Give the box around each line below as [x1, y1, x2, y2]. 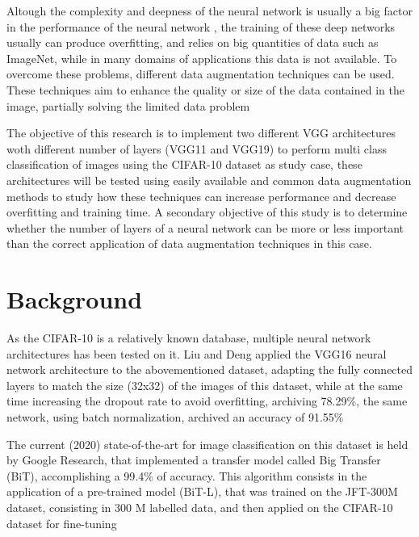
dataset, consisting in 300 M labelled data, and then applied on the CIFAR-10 [6, 498, 393, 515]
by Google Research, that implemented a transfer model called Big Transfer [6, 451, 381, 468]
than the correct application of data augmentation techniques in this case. [6, 235, 372, 252]
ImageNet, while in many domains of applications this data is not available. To [6, 49, 397, 66]
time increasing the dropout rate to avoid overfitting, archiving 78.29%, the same [6, 392, 408, 409]
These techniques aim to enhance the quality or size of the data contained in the [6, 81, 404, 98]
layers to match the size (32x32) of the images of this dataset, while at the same [6, 376, 403, 393]
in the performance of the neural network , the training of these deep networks [6, 18, 396, 35]
